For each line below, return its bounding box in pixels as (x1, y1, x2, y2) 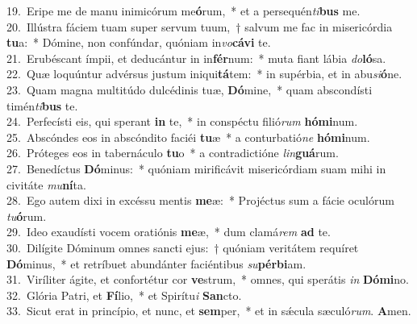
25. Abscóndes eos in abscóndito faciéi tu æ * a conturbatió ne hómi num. (6, 128, 370, 145)
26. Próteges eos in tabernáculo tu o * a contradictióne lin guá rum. (6, 144, 339, 161)
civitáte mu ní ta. (6, 176, 86, 193)
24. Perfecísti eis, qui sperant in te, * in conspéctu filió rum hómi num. (6, 113, 358, 130)
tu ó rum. (6, 207, 47, 224)
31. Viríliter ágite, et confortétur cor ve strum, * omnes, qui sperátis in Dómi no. (6, 271, 409, 288)
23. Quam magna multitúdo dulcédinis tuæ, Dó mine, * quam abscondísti (6, 81, 373, 98)
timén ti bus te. (6, 97, 78, 114)
